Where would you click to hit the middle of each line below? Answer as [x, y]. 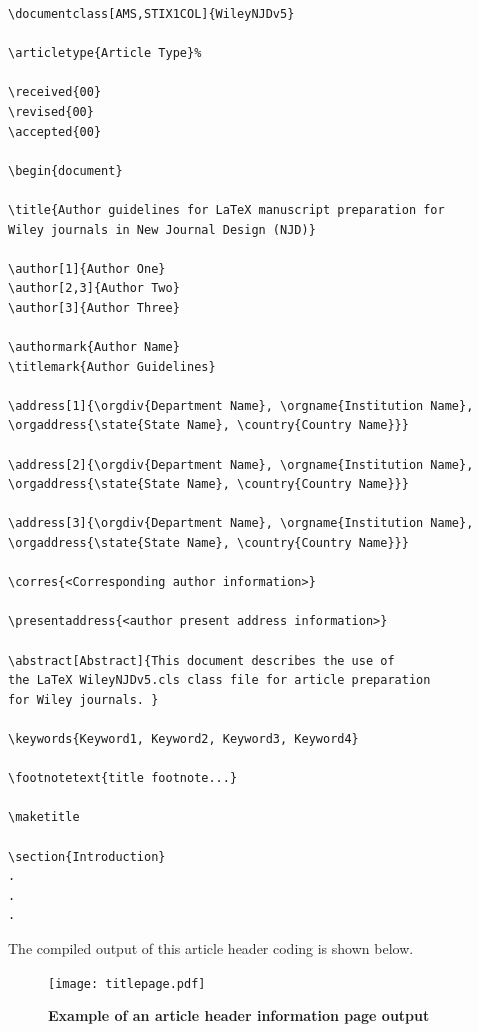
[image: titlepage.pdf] [127, 983]
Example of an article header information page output [239, 1015]
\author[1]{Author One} [87, 268]
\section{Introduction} [87, 856]
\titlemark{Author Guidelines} [112, 366]
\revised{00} [51, 111]
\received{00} [55, 92]
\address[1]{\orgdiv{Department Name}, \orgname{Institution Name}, [241, 405]
